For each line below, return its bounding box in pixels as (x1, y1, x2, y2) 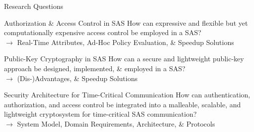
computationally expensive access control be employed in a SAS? (4, 27, 201, 38)
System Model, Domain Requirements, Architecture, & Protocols (17, 118, 215, 129)
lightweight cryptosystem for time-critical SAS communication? (4, 109, 197, 119)
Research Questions (4, 1, 64, 11)
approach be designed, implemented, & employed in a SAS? (4, 63, 185, 73)
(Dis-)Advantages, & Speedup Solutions (17, 73, 138, 83)
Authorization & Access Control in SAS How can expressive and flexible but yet (4, 17, 248, 28)
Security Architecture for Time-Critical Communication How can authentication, (4, 89, 251, 100)
